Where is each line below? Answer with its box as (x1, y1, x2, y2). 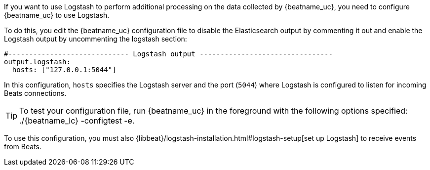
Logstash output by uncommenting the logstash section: (4, 35, 187, 43)
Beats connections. (4, 89, 67, 97)
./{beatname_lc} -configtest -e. (19, 116, 135, 126)
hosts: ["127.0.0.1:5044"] (12, 66, 117, 74)
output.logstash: (4, 58, 71, 66)
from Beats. (4, 142, 42, 151)
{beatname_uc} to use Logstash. (4, 11, 110, 19)
